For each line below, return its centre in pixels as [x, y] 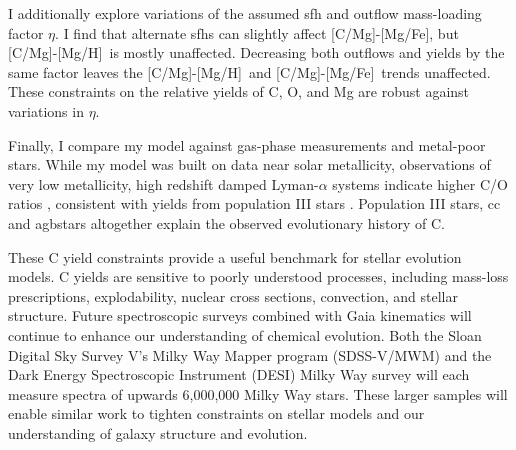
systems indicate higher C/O [420, 183]
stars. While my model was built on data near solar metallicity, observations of [249, 164]
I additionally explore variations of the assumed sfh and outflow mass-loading [245, 13]
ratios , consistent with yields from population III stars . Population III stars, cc [254, 203]
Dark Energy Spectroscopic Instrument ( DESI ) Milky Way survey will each [239, 374]
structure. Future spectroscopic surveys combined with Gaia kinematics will [240, 315]
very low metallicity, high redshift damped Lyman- [163, 183]
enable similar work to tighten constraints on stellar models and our [216, 413]
